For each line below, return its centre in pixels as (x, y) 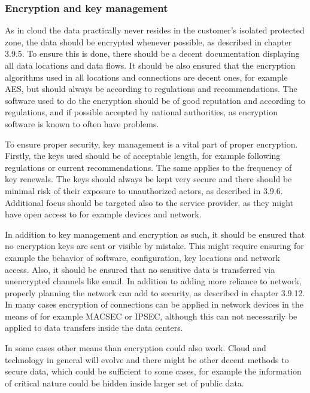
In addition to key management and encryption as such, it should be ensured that (155, 234)
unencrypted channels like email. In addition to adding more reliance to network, (153, 281)
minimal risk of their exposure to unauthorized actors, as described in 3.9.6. (144, 190)
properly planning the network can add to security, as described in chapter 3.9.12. (155, 292)
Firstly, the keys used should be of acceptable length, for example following (143, 156)
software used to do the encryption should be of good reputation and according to (155, 100)
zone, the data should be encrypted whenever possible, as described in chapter (148, 42)
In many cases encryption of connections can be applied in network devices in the (154, 304)
